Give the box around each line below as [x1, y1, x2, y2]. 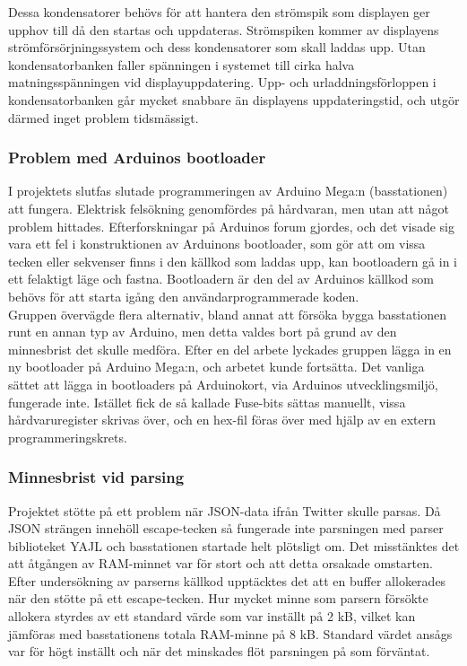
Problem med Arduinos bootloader [8, 146, 266, 169]
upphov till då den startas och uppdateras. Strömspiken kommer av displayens [8, 20, 439, 39]
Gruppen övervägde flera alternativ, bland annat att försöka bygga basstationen [8, 304, 447, 323]
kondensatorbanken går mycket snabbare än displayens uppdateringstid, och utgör [8, 90, 460, 109]
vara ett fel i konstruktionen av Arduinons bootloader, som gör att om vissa [8, 234, 426, 253]
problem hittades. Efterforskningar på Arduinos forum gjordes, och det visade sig [8, 216, 454, 235]
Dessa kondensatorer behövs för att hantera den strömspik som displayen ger [8, 3, 430, 21]
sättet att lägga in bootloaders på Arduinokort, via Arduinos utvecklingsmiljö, [8, 374, 438, 393]
